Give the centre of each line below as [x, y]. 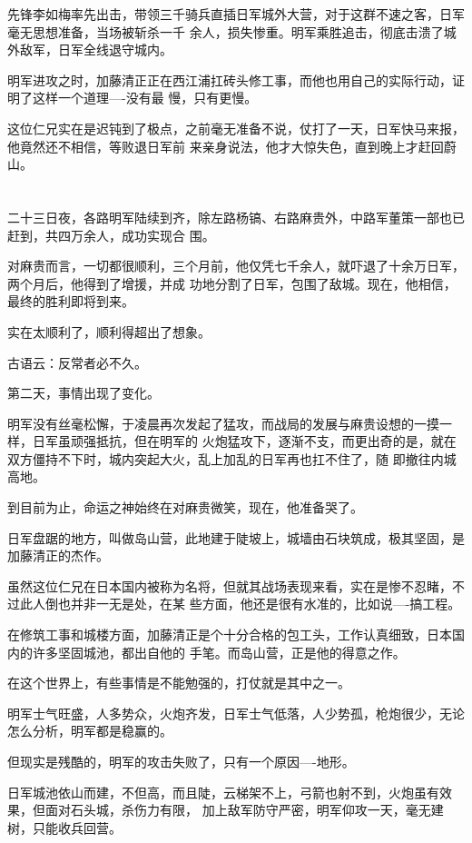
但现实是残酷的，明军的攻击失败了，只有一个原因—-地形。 [181, 761]
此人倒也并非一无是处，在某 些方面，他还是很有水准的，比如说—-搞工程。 [240, 604]
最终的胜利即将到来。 [71, 301]
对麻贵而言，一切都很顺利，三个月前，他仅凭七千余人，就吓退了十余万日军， [236, 266]
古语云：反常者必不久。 [77, 362]
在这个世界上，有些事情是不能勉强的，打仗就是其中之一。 [179, 683]
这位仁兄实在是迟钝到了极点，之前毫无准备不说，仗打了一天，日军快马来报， [236, 128]
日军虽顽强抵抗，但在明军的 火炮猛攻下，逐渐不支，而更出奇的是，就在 [244, 441]
